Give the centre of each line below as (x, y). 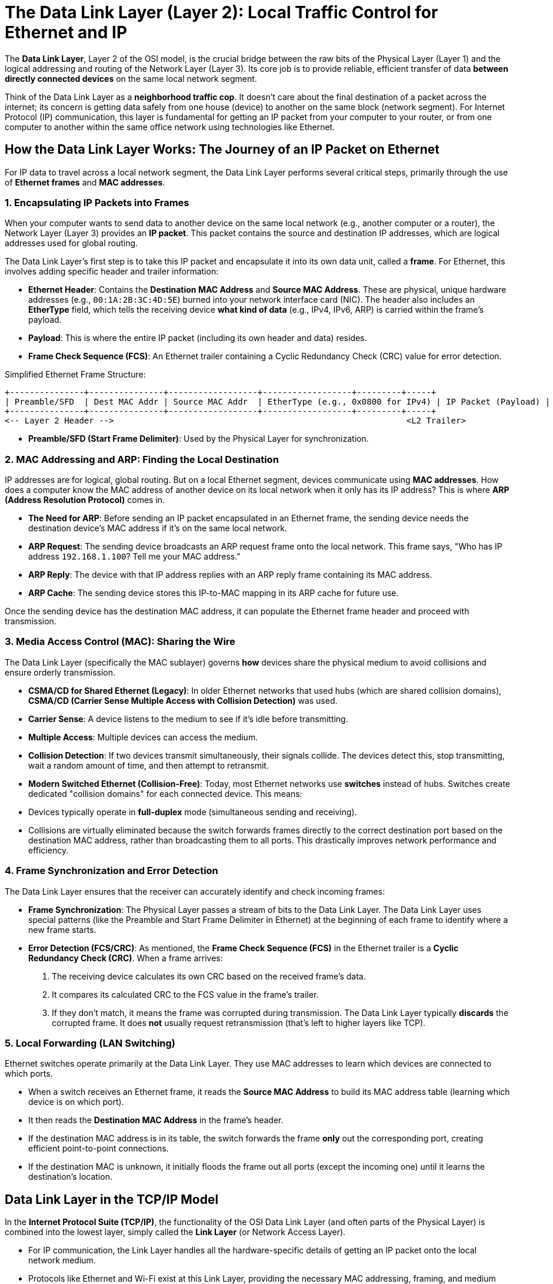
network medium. (62, 1260)
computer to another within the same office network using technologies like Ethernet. (170, 127)
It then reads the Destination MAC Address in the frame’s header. (156, 1120)
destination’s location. (70, 1177)
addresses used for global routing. (71, 243)
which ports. (29, 1074)
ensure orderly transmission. (60, 672)
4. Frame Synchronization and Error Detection (111, 871)
